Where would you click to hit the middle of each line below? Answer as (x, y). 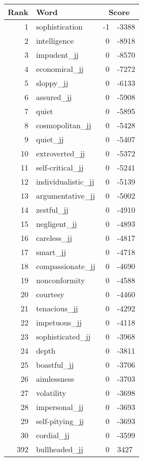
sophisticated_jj (63, 336)
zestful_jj (52, 210)
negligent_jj (57, 224)
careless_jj (54, 238)
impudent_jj (57, 55)
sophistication (59, 26)
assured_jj (54, 97)
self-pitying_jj (60, 421)
